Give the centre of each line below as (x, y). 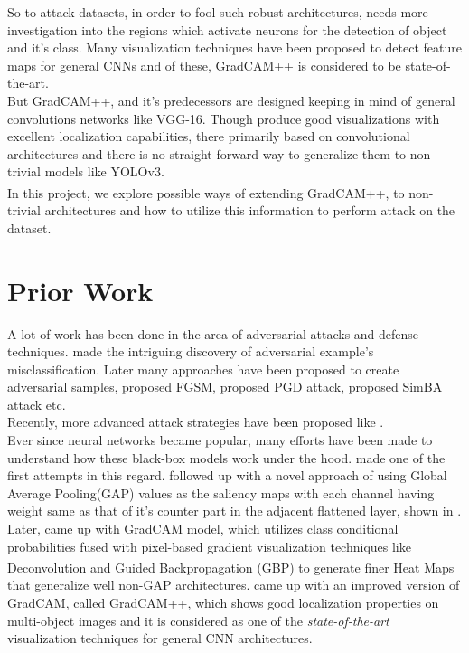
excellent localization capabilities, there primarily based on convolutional (209, 136)
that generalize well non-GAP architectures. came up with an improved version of (234, 585)
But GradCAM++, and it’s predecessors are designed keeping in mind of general (231, 100)
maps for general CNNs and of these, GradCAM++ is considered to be (204, 65)
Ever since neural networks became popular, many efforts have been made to (220, 440)
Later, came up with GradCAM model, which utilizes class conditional (203, 529)
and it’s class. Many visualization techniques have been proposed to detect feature (234, 47)
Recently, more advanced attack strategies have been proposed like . (196, 422)
